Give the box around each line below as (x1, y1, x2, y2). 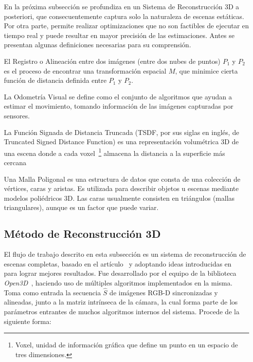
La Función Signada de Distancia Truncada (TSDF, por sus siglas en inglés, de (4, 127, 239, 137)
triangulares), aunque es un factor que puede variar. (4, 202, 159, 212)
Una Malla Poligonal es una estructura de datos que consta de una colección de (4, 173, 240, 184)
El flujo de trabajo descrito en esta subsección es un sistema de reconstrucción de (4, 249, 246, 259)
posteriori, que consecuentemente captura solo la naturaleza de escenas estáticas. (4, 11, 244, 21)
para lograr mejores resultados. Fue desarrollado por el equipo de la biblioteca (4, 268, 236, 278)
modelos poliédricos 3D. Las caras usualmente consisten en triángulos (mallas (4, 192, 235, 203)
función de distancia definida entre (4, 75, 107, 85)
